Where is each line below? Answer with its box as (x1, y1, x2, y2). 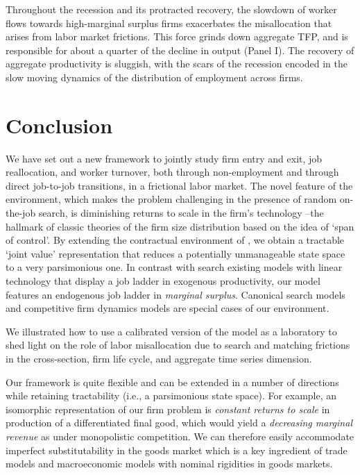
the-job (6, 206, 36, 220)
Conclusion (6, 110, 113, 139)
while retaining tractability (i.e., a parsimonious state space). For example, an (6, 388, 337, 403)
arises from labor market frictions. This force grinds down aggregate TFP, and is (6, 29, 348, 44)
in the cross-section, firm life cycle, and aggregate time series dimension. (6, 351, 312, 365)
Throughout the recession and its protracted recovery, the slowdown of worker (6, 2, 337, 16)
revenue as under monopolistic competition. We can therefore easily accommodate (6, 428, 354, 443)
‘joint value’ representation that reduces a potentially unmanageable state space (6, 246, 345, 260)
